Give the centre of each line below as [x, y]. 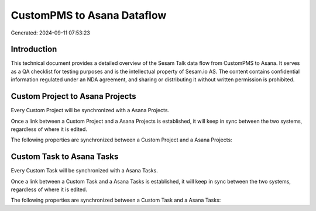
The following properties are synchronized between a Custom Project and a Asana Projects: [121, 140]
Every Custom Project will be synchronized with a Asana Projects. [90, 110]
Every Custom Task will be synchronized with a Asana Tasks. [84, 171]
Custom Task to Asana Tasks [65, 157]
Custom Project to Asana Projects [73, 96]
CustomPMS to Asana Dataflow [89, 15]
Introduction [34, 49]
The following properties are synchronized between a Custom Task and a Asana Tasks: [116, 200]
